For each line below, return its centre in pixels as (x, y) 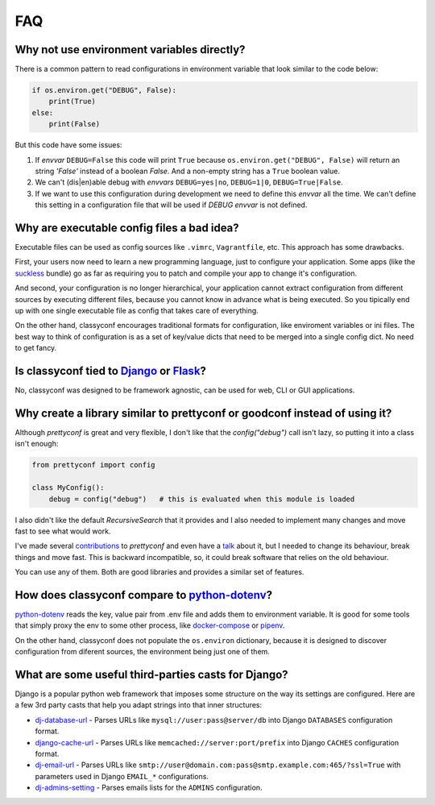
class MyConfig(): (68, 488)
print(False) (75, 124)
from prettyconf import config (94, 465)
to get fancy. (36, 348)
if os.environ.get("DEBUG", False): (104, 90)
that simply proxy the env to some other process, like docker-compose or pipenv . (150, 625)
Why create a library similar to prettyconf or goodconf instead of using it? (203, 413)
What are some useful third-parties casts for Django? (152, 674)
